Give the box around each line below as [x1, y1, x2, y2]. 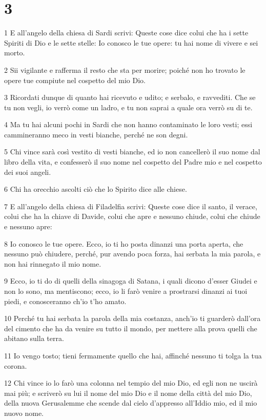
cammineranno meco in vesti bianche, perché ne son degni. [4, 129, 188, 139]
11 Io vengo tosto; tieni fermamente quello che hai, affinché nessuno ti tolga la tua [4, 350, 262, 361]
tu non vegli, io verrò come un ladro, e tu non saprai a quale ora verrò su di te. [4, 102, 253, 112]
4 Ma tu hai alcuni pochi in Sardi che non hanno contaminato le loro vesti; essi [4, 119, 253, 130]
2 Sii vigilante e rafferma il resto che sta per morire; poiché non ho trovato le [4, 64, 245, 75]
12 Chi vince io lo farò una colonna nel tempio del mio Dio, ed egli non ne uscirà [4, 377, 258, 388]
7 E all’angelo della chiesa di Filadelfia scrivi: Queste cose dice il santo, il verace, [4, 201, 257, 211]
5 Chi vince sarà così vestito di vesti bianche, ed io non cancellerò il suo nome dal [4, 146, 260, 157]
